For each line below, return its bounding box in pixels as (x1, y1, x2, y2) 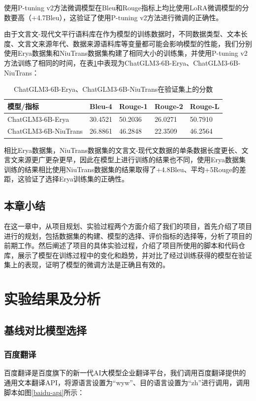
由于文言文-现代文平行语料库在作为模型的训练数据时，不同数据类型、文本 (4, 29, 241, 39)
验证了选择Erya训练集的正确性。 (24, 174, 129, 184)
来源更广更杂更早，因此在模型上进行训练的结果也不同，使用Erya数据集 (17, 154, 246, 165)
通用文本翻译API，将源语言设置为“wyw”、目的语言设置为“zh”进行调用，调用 (4, 377, 250, 388)
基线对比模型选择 (4, 322, 87, 337)
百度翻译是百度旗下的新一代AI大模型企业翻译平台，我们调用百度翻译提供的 (4, 367, 246, 378)
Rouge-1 (119, 101, 148, 111)
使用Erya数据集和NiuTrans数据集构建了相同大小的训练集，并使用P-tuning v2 (4, 48, 248, 58)
